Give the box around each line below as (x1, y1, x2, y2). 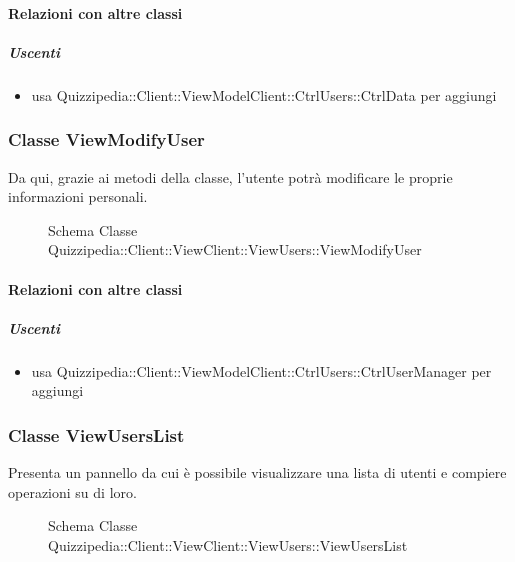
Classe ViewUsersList (8, 422, 185, 447)
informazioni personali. (8, 186, 148, 207)
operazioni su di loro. (8, 481, 137, 502)
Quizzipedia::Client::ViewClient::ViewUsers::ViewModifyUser (48, 239, 422, 260)
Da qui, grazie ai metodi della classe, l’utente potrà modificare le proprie (8, 166, 453, 187)
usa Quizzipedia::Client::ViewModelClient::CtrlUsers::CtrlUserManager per (31, 360, 492, 381)
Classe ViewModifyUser (8, 127, 205, 152)
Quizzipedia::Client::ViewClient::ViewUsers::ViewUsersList (48, 534, 408, 555)
